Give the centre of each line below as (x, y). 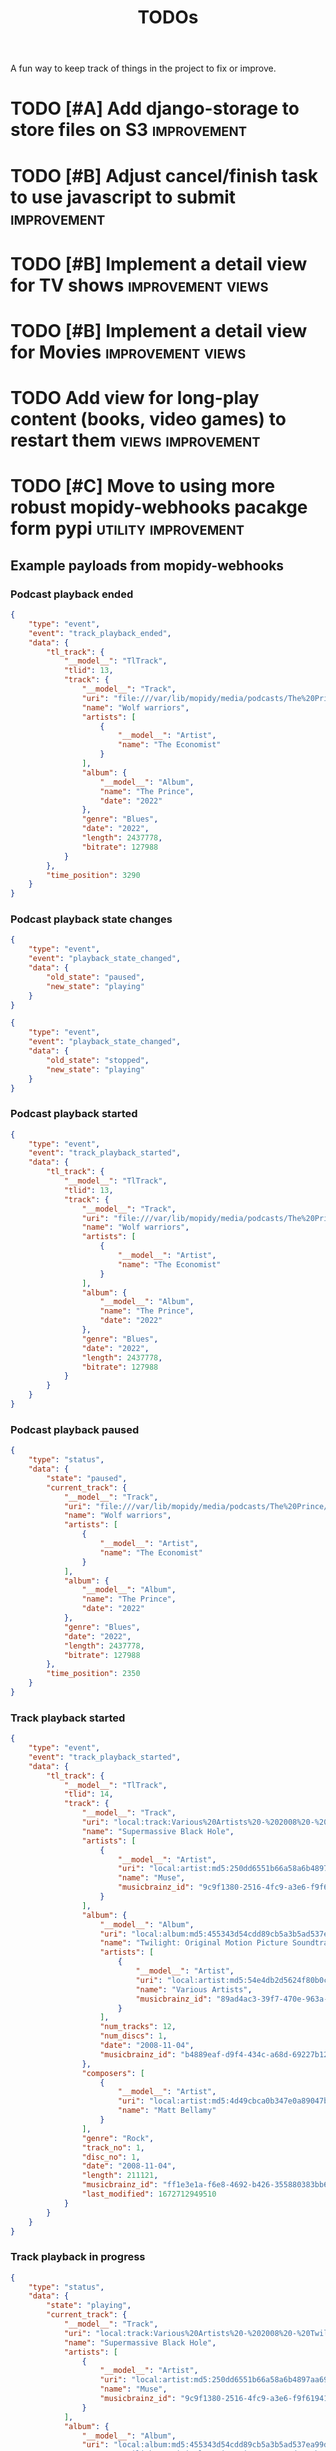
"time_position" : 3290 (93, 875)
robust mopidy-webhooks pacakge (159, 507)
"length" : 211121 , (120, 2176)
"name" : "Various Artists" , (194, 1989)
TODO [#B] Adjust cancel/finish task (164, 175)
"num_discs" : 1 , (133, 2036)
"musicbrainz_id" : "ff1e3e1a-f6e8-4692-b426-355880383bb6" (207, 2185)
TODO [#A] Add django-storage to (155, 108)
